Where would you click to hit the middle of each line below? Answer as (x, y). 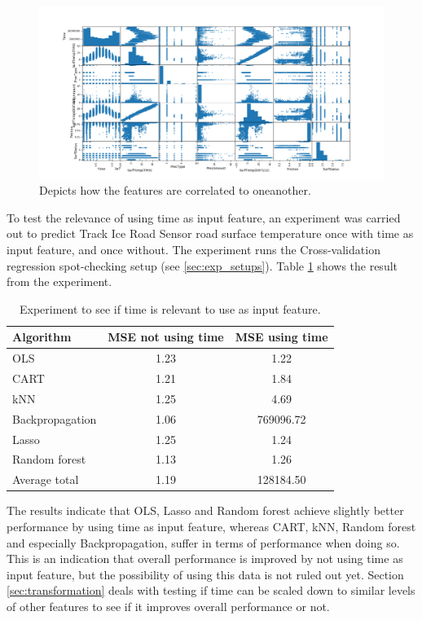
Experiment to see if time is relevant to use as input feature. (170, 308)
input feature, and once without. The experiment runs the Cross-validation (193, 249)
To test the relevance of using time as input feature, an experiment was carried (204, 217)
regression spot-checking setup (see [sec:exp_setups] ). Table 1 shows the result (202, 265)
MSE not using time (166, 337)
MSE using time (281, 337)
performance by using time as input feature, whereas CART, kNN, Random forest (211, 526)
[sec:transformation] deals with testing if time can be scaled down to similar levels (211, 590)
